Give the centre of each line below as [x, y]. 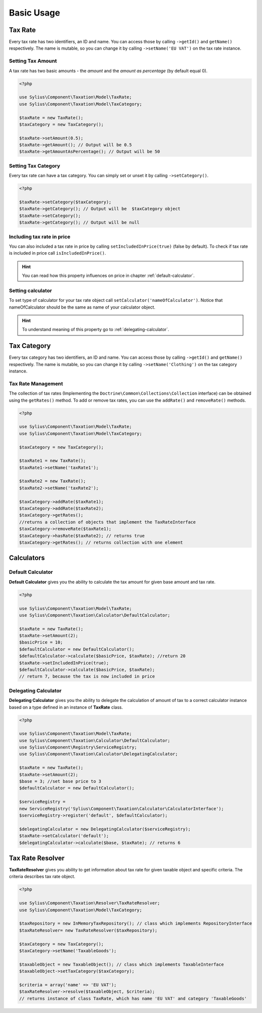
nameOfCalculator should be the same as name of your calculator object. [82, 307]
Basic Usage [34, 13]
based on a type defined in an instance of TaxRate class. [66, 707]
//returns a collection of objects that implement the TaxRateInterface [107, 522]
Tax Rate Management [36, 384]
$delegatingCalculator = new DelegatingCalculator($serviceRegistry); [105, 829]
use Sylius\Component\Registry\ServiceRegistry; [78, 747]
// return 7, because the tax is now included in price [87, 676]
